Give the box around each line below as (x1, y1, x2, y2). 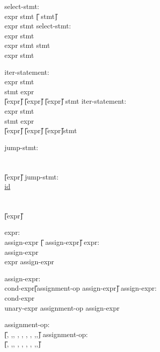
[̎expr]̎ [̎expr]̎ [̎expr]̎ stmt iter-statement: (4, 96, 126, 106)
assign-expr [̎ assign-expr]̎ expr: (4, 237, 99, 247)
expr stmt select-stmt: (4, 20, 71, 31)
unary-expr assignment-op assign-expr (4, 302, 120, 313)
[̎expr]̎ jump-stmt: (4, 171, 59, 181)
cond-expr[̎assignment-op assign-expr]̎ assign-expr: (4, 283, 157, 293)
